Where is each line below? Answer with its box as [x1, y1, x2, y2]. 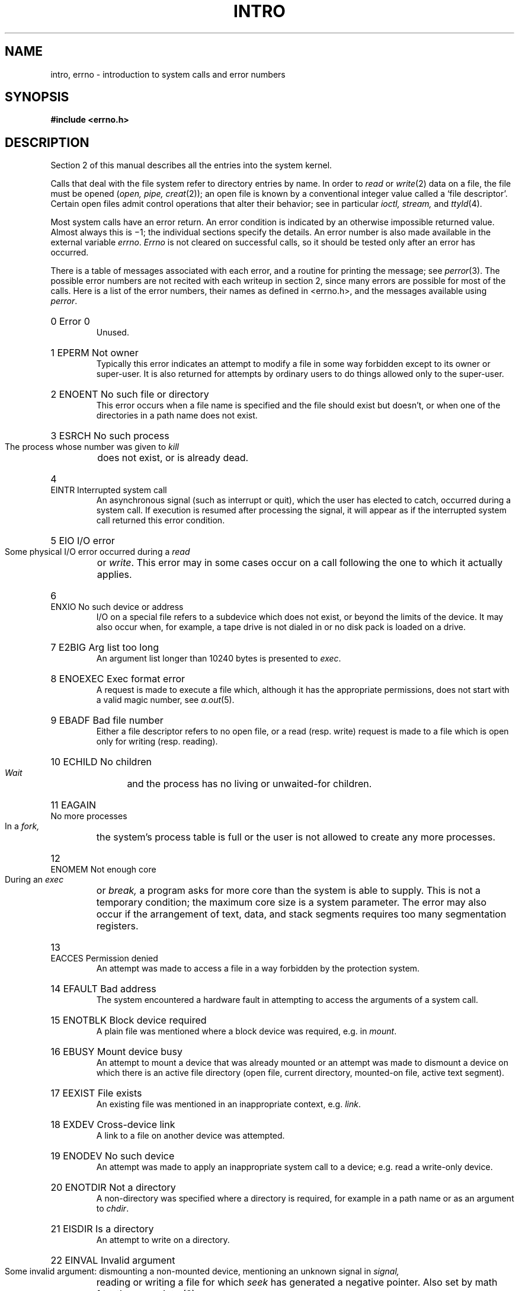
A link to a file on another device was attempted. [96, 1130, 285, 1141]
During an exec [5, 874, 64, 885]
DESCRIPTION [5, 135, 89, 150]
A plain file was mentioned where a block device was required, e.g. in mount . [96, 1026, 397, 1037]
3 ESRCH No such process [50, 430, 169, 442]
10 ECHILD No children [50, 756, 152, 768]
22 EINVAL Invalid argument [50, 1254, 175, 1267]
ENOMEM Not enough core [50, 864, 156, 875]
